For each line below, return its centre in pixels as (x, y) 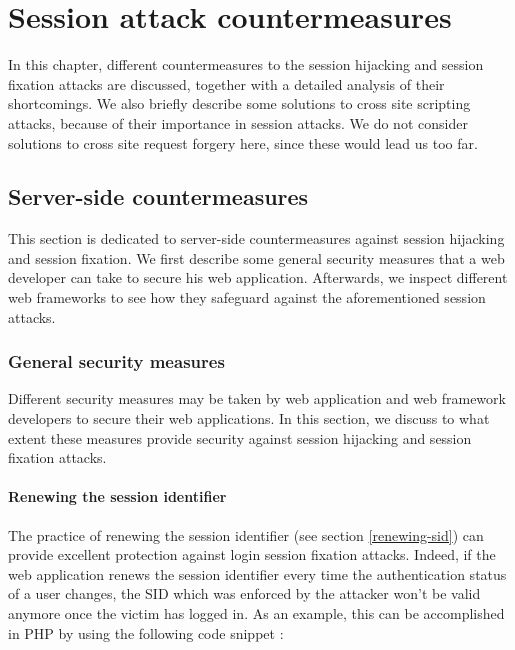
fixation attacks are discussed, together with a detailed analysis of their (226, 83)
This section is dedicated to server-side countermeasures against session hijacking (256, 238)
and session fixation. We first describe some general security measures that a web (256, 257)
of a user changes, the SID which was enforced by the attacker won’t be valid (244, 593)
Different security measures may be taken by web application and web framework (257, 398)
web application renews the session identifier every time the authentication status (257, 573)
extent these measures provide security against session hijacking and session (240, 437)
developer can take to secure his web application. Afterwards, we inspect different (258, 277)
